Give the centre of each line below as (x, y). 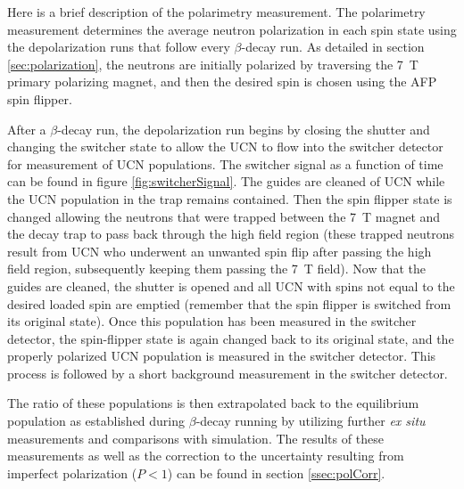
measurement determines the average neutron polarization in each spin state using (232, 29)
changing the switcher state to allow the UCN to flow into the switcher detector (225, 147)
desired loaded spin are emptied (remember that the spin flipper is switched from (229, 303)
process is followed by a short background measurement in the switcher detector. (228, 373)
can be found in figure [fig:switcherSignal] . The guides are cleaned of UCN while (226, 181)
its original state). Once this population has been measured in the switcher (212, 321)
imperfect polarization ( (72, 473)
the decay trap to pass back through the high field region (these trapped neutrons (231, 234)
